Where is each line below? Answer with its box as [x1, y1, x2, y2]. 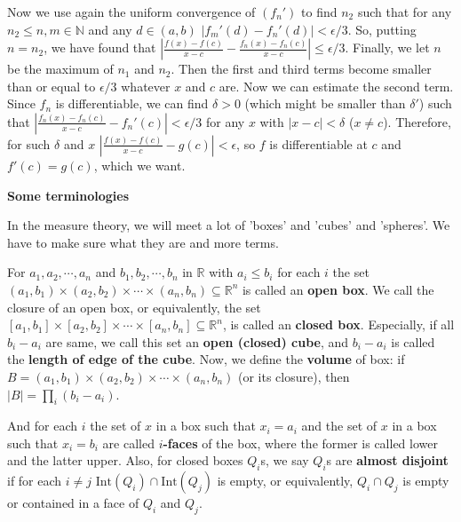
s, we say [260, 451, 309, 470]
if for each [7, 471, 62, 490]
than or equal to [7, 76, 96, 95]
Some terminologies [7, 186, 130, 204]
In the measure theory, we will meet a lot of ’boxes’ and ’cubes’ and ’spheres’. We [7, 216, 450, 234]
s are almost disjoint [326, 451, 449, 470]
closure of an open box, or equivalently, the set [7, 297, 261, 316]
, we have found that [44, 38, 156, 57]
